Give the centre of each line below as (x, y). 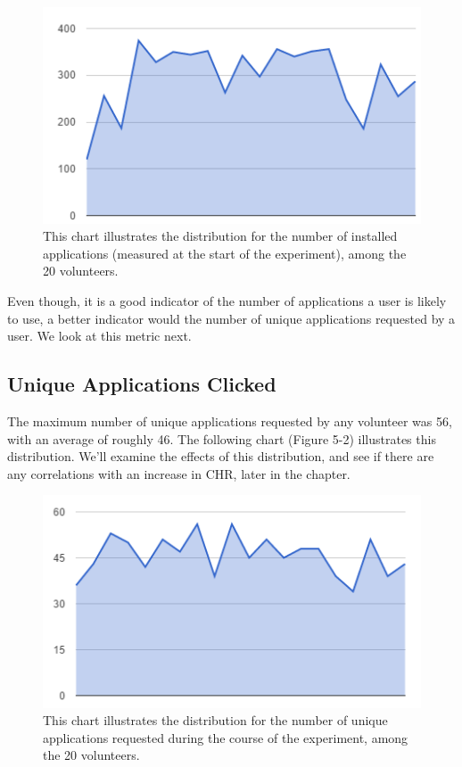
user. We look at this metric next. (99, 336)
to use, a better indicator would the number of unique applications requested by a (231, 318)
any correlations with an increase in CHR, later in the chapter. (179, 473)
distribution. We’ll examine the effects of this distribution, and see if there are (221, 456)
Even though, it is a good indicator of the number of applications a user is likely (227, 301)
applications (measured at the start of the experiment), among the (225, 253)
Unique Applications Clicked (142, 384)
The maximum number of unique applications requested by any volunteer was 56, (230, 421)
